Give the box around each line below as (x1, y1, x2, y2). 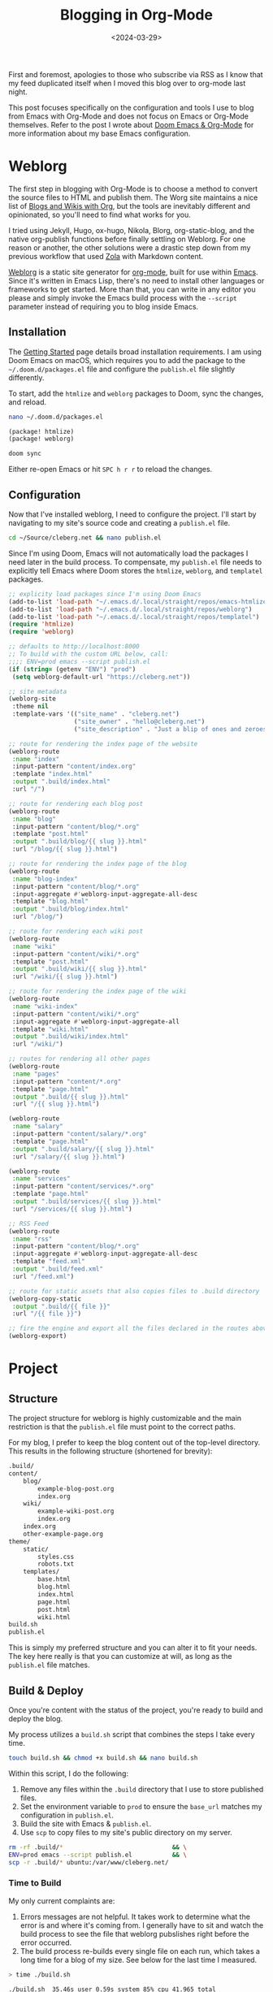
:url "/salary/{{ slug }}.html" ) (11, 1152, 126, 1161)
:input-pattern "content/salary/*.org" (11, 1130, 148, 1138)
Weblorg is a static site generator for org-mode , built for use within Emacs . (8, 266, 258, 277)
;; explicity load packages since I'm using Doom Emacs (8, 590, 201, 598)
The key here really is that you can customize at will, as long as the (8, 1652, 233, 1661)
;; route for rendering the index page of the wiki (8, 987, 187, 996)
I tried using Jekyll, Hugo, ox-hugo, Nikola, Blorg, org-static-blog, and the (8, 225, 254, 235)
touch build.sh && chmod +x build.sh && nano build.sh (8, 1753, 198, 1762)
